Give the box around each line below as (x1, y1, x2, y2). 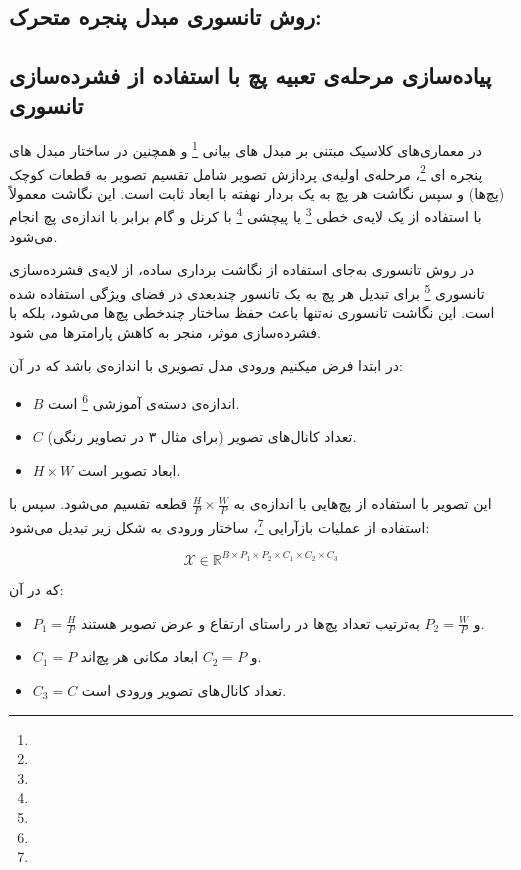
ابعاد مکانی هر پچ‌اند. (80, 646, 262, 667)
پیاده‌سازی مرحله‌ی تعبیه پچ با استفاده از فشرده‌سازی (9, 60, 492, 91)
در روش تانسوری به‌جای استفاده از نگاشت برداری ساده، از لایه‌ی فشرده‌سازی (9, 259, 475, 280)
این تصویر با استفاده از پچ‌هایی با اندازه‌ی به (233, 493, 492, 514)
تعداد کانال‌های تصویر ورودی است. (81, 679, 287, 700)
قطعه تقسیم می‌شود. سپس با (9, 493, 188, 514)
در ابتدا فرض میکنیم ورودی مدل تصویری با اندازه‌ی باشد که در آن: (9, 355, 403, 376)
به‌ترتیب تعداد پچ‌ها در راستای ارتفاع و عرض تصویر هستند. (80, 612, 485, 633)
